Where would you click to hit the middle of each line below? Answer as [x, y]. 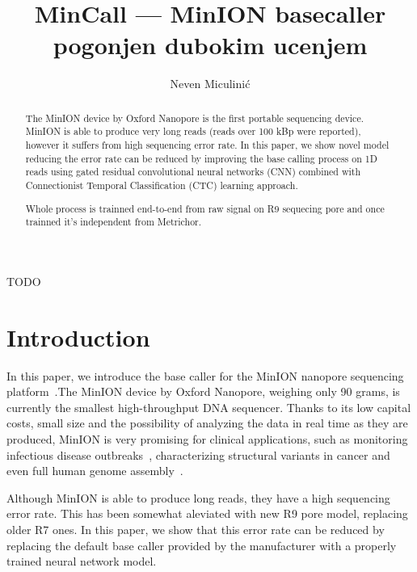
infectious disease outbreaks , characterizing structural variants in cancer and [198, 454]
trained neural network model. [82, 561]
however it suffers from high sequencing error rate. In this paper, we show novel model [207, 145]
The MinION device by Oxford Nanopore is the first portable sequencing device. [194, 118]
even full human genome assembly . [95, 471]
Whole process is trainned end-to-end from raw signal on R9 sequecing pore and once [205, 208]
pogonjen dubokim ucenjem [210, 45]
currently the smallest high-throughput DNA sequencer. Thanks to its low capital [209, 407]
